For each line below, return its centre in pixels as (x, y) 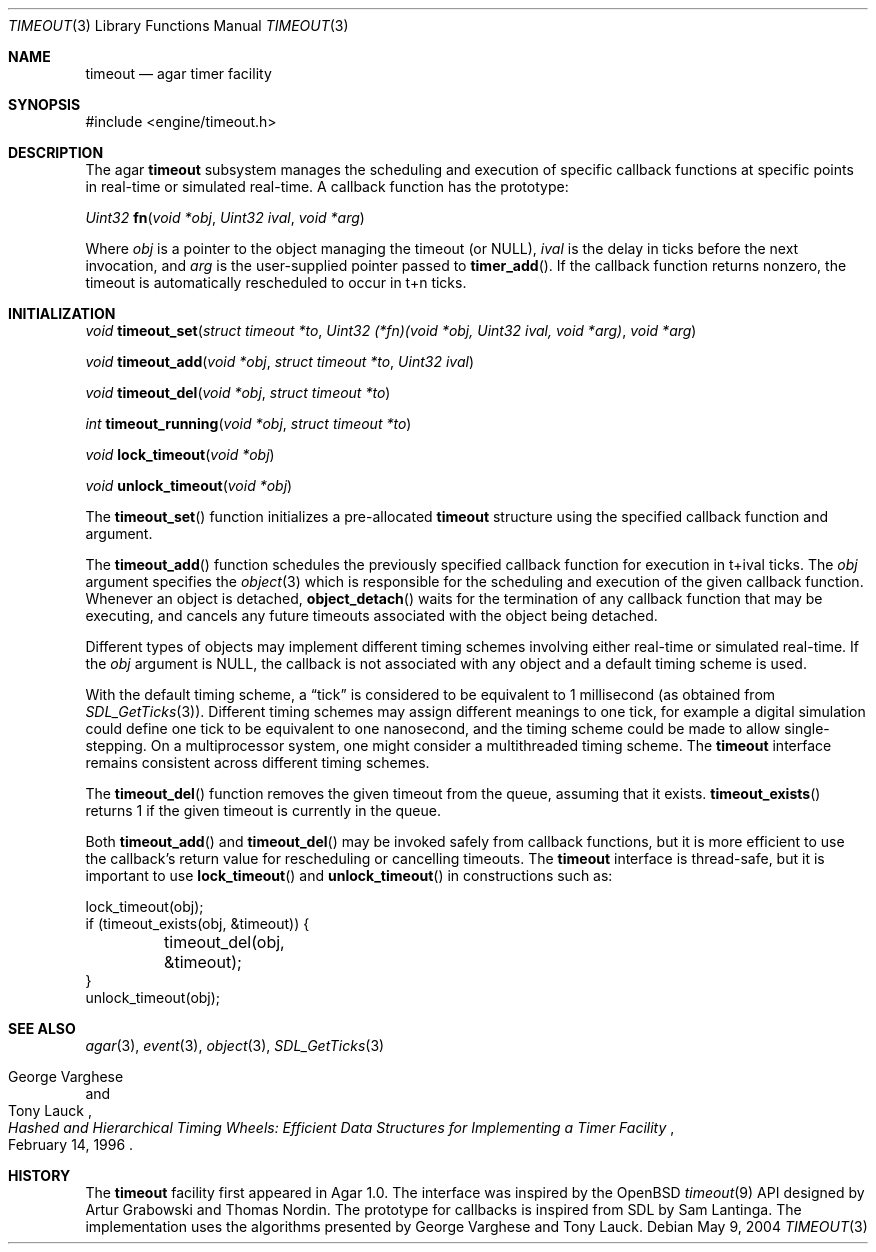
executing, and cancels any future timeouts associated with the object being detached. (371, 615)
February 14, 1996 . (71, 1144)
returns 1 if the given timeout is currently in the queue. (263, 810)
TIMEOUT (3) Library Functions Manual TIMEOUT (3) (178, 25)
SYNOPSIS (44, 104)
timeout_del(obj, (224, 942)
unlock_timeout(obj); (153, 997)
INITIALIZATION (62, 313)
